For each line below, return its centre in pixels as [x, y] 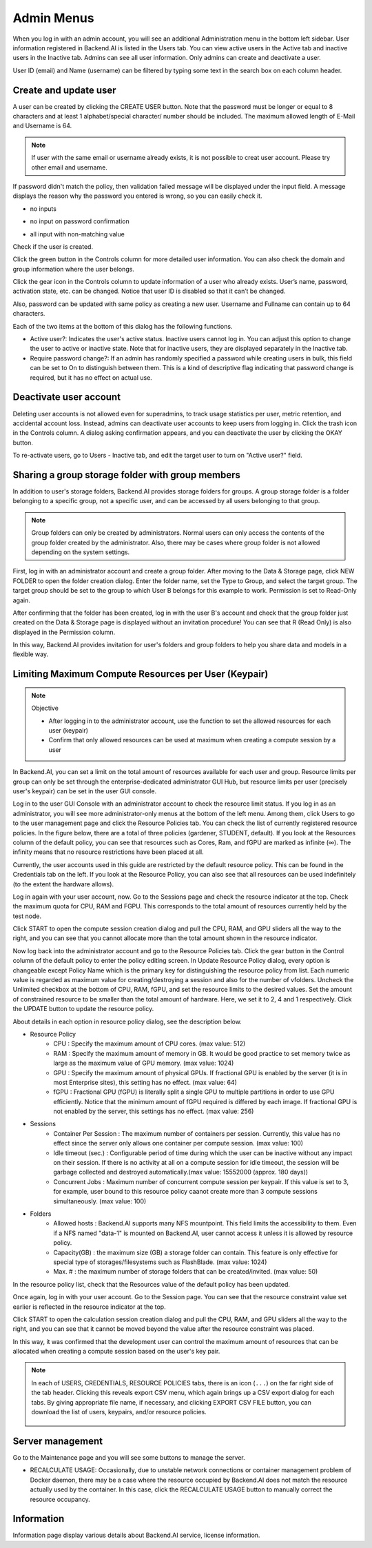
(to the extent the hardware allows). [63, 884]
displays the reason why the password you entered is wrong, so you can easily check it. [137, 196]
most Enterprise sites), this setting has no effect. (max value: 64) [145, 1082]
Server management [58, 1441]
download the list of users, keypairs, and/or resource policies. [119, 1412]
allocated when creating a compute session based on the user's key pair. [116, 1352]
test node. [27, 916]
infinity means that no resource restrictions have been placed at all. [108, 852]
